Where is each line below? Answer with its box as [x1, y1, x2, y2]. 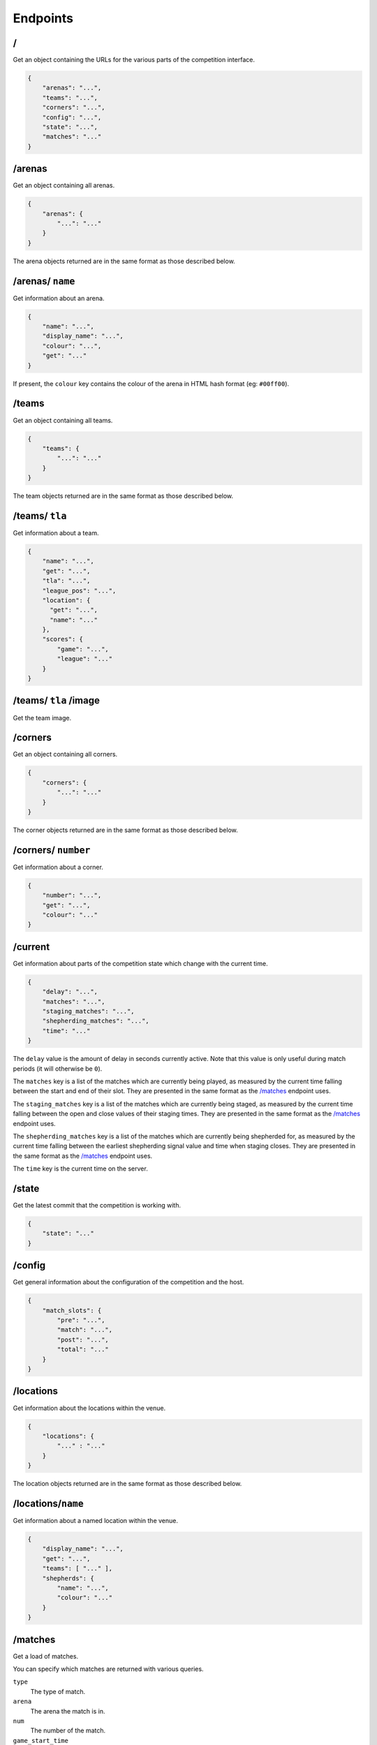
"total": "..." [57, 1346, 110, 1353]
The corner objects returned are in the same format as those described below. [13, 826, 239, 834]
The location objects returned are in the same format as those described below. [13, 1480, 242, 1488]
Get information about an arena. [13, 294, 105, 302]
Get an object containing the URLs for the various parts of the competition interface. [13, 56, 255, 64]
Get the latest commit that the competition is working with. [13, 1201, 182, 1210]
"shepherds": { [42, 1574, 94, 1582]
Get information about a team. [13, 528, 99, 537]
